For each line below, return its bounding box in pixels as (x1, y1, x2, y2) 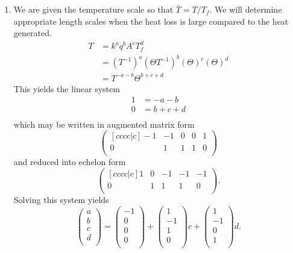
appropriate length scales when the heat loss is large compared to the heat (13, 14, 289, 27)
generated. (13, 27, 52, 39)
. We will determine (209, 3, 282, 15)
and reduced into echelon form (13, 155, 126, 168)
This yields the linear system (13, 82, 120, 95)
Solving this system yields (13, 193, 109, 206)
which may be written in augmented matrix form (13, 117, 195, 130)
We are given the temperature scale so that (13, 3, 174, 15)
